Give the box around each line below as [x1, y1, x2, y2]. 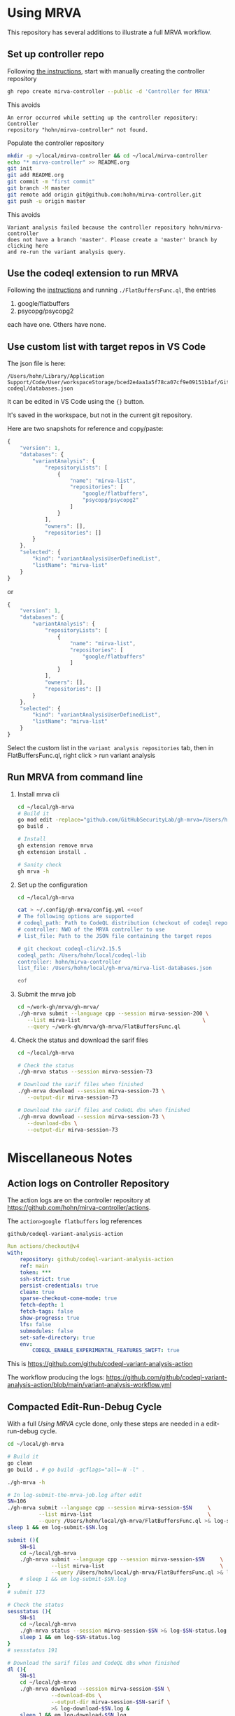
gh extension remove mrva [17, 842, 93, 850]
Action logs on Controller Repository [7, 1178, 170, 1190]
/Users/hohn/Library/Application [7, 373, 105, 380]
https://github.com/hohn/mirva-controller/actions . [7, 1204, 151, 1212]
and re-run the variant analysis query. [7, 248, 127, 255]
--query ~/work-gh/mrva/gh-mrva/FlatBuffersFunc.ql [27, 1023, 181, 1030]
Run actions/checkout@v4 [7, 1243, 80, 1250]
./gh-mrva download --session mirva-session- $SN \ [20, 1685, 171, 1693]
